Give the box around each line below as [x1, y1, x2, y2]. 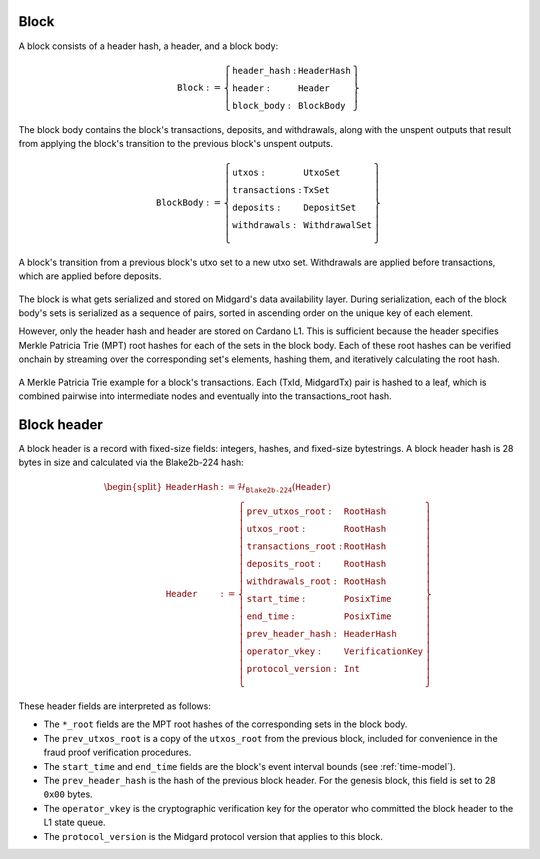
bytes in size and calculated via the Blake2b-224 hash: [18, 456, 244, 469]
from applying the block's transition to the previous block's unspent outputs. [18, 137, 334, 149]
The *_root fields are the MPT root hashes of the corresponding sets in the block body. [43, 718, 408, 730]
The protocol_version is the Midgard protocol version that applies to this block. [43, 830, 384, 842]
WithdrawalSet [303, 220, 372, 231]
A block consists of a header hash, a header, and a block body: [18, 40, 279, 52]
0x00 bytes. [43, 788, 94, 800]
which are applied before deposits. [18, 270, 162, 282]
